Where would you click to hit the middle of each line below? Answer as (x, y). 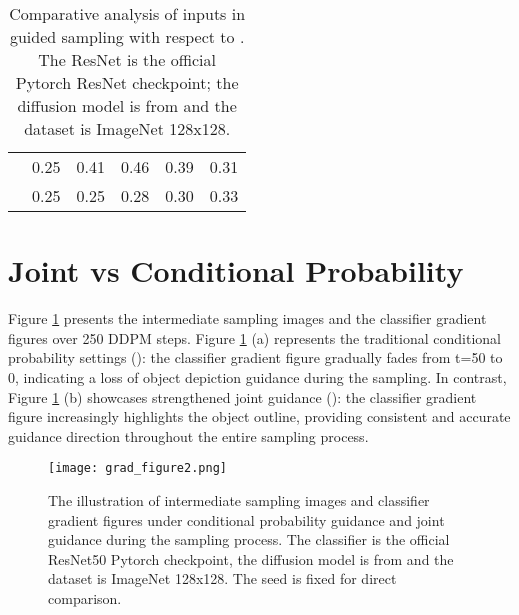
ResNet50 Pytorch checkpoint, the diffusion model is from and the (251, 558)
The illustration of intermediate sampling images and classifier (239, 499)
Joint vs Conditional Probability (236, 270)
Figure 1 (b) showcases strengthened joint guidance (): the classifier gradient (242, 396)
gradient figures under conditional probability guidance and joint (246, 519)
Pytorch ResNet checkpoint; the (127, 82)
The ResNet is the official (127, 59)
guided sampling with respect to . (127, 36)
